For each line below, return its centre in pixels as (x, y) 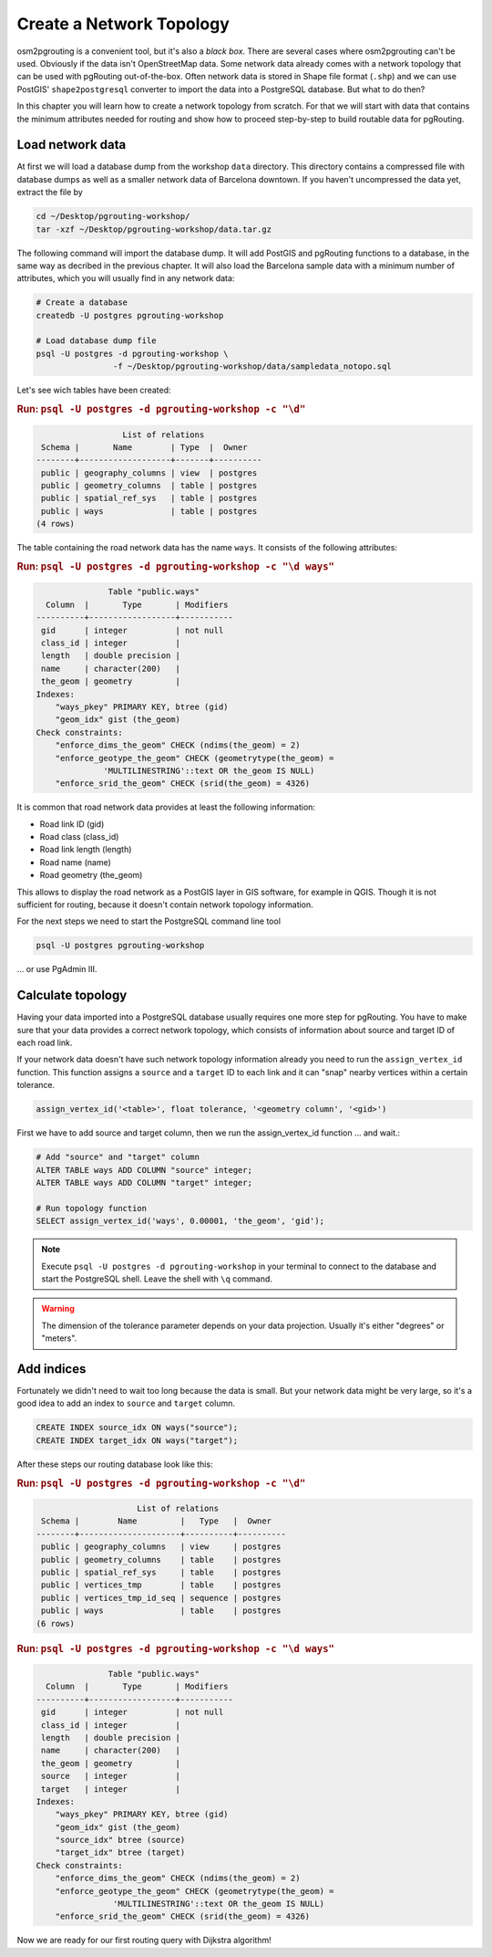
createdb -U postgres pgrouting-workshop (130, 315)
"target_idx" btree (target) (120, 1852)
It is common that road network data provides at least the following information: (166, 807)
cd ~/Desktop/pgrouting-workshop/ (113, 216)
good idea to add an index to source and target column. (126, 1403)
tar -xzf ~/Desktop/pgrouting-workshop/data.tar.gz (154, 229)
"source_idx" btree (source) (120, 1840)
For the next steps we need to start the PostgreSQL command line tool (149, 921)
